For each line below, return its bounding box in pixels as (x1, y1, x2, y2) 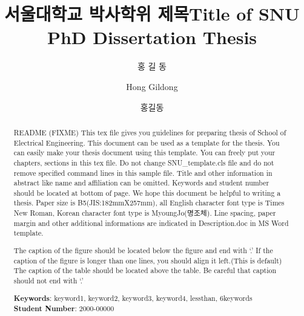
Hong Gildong (126, 80, 178, 92)
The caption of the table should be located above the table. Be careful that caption (13, 265, 277, 276)
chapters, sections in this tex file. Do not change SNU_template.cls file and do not (13, 157, 274, 167)
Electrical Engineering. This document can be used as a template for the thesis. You (13, 137, 280, 147)
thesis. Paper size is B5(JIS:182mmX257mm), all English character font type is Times (13, 198, 285, 208)
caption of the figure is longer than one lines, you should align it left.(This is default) (13, 255, 282, 265)
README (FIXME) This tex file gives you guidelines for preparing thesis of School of (13, 127, 286, 137)
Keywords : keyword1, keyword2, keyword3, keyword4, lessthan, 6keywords (13, 292, 253, 303)
